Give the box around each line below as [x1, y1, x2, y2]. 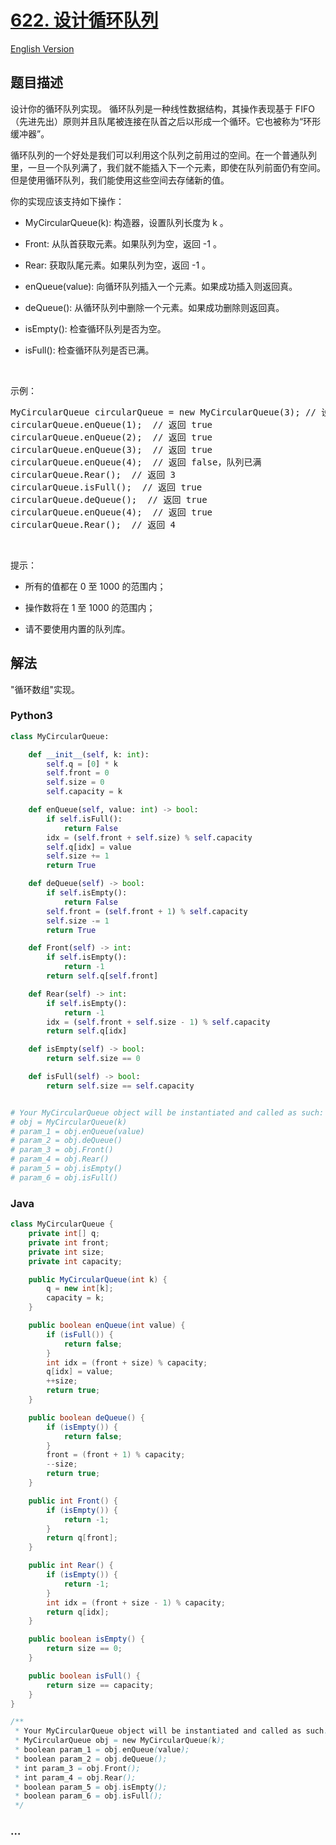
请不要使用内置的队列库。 [24, 622, 131, 635]
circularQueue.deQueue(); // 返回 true [10, 494, 208, 505]
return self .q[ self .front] [46, 971, 159, 981]
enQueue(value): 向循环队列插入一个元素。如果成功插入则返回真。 [24, 280, 298, 292]
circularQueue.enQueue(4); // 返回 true [10, 506, 213, 518]
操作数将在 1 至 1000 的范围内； [24, 601, 156, 613]
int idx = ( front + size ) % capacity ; [46, 1357, 208, 1368]
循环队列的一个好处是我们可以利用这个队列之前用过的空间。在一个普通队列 [10, 149, 317, 161]
